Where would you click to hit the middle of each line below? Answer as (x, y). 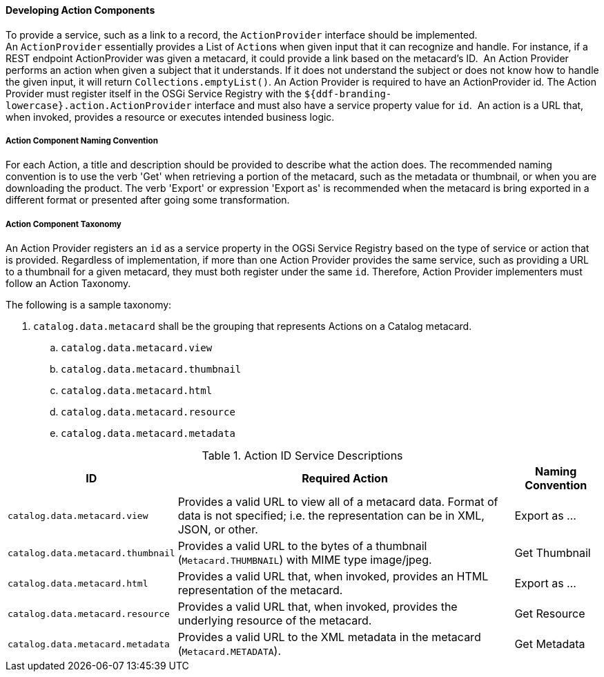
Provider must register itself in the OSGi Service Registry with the (154, 93)
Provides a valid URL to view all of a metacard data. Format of (338, 502)
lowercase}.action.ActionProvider (99, 105)
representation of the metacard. (260, 590)
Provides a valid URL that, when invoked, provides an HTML (333, 577)
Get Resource (550, 614)
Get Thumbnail (553, 553)
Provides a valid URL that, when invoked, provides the (318, 607)
